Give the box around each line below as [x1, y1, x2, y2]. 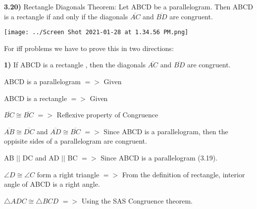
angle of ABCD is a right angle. [4, 179, 100, 189]
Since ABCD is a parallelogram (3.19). [101, 153, 218, 162]
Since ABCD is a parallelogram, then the [103, 126, 228, 136]
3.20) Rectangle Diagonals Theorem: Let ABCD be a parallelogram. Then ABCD [4, 1, 254, 11]
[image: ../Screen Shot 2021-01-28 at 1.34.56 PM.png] [4, 29, 189, 36]
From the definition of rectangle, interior [122, 169, 245, 179]
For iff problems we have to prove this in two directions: [4, 43, 174, 53]
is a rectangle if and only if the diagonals [4, 11, 128, 21]
